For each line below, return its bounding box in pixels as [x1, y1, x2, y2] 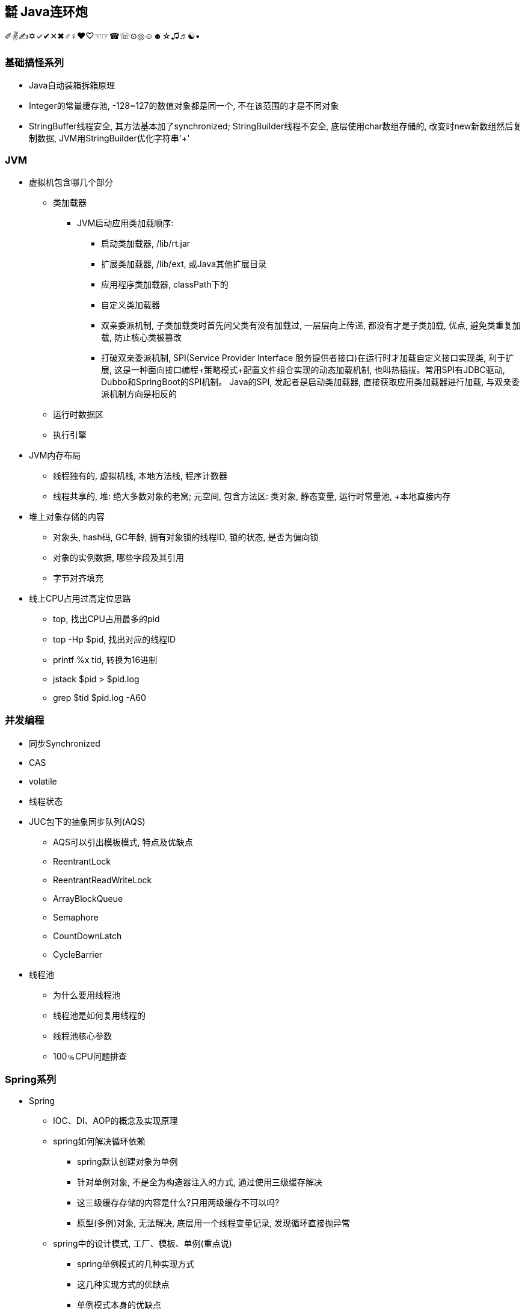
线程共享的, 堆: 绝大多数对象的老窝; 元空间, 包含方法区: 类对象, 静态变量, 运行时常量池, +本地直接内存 [53, 490, 451, 501]
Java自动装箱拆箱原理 [29, 80, 115, 91]
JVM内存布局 [29, 449, 81, 460]
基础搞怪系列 [5, 56, 64, 69]
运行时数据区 [53, 409, 103, 419]
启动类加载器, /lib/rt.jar [101, 238, 191, 248]
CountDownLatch [53, 930, 122, 941]
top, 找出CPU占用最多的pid [53, 613, 160, 624]
